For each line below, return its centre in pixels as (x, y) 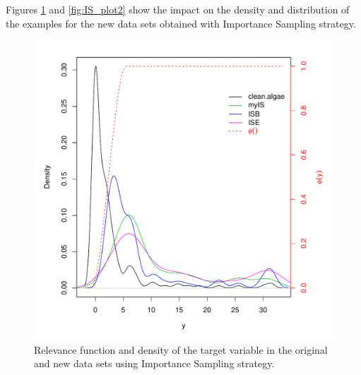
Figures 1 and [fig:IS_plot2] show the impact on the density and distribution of (178, 9)
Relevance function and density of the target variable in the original (181, 349)
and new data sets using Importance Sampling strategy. (154, 363)
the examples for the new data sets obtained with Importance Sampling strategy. (181, 23)
